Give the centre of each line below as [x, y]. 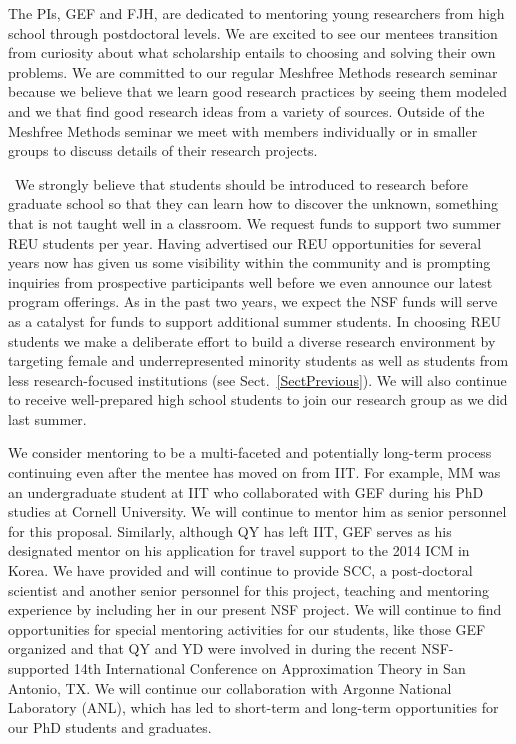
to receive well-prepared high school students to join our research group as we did [258, 399]
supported [39, 668]
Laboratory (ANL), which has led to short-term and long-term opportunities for [253, 707]
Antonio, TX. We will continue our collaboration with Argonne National [230, 687]
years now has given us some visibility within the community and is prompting [249, 262]
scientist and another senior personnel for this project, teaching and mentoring [248, 589]
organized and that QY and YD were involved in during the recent [212, 648]
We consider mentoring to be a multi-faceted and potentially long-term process [250, 452]
